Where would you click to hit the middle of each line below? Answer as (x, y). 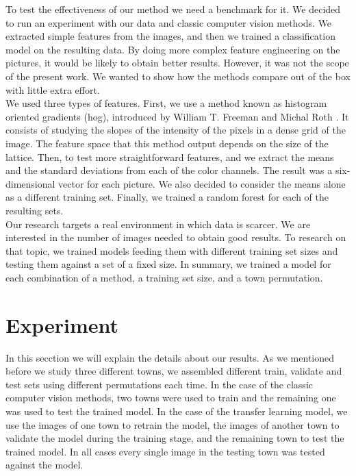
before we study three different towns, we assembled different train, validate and (174, 371)
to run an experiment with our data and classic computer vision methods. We (169, 22)
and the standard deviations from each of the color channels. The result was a (169, 170)
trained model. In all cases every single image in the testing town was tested (165, 451)
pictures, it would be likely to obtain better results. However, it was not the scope (177, 63)
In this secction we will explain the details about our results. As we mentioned (170, 357)
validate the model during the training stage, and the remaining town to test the (175, 438)
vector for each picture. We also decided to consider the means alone (202, 183)
